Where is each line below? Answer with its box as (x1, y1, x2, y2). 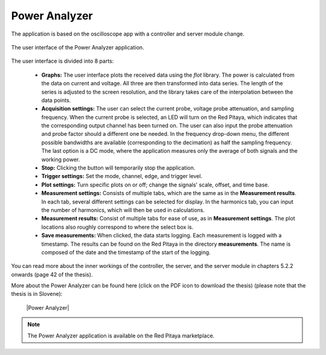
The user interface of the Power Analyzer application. (11, 43, 144, 51)
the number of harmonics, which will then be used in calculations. (41, 206, 205, 214)
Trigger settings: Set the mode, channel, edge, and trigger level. (41, 173, 202, 180)
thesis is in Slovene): (11, 290, 63, 298)
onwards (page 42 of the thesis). (11, 270, 93, 278)
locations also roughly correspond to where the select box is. (41, 223, 194, 231)
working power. (41, 156, 80, 163)
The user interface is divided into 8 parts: (11, 57, 114, 65)
